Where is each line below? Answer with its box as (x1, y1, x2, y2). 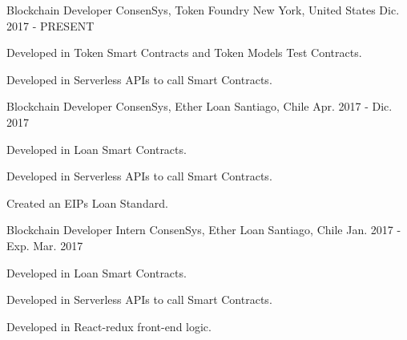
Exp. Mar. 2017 (6, 237, 83, 253)
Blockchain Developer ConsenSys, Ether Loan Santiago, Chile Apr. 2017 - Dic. (6, 98, 393, 115)
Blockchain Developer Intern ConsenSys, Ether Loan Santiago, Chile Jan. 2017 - (6, 221, 401, 238)
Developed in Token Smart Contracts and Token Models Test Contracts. (6, 44, 362, 61)
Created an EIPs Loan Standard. (6, 194, 168, 211)
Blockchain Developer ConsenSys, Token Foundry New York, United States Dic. (6, 2, 400, 18)
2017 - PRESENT (6, 17, 95, 34)
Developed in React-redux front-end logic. (6, 318, 212, 334)
